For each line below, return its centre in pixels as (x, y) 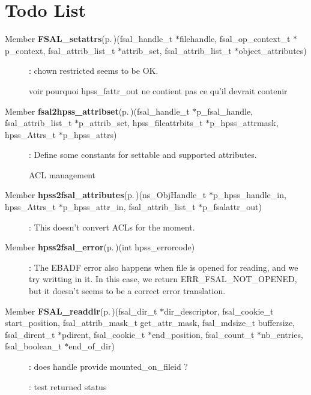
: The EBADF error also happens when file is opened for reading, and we (164, 267)
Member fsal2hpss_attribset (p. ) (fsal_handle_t (97, 111)
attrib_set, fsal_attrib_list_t (177, 50)
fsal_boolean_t (33, 346)
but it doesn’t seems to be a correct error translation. (127, 291)
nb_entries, (282, 334)
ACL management (62, 174)
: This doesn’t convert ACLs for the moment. (112, 227)
